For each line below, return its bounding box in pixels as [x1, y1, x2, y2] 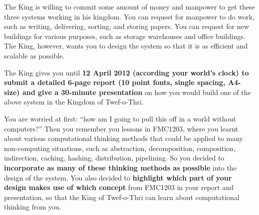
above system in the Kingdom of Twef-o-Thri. [4, 96, 144, 107]
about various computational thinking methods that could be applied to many [4, 133, 243, 143]
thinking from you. [4, 201, 61, 212]
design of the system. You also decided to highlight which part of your [4, 172, 232, 182]
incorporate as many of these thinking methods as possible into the [4, 162, 237, 172]
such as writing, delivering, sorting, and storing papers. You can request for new [4, 21, 249, 31]
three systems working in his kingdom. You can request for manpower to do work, [4, 11, 255, 21]
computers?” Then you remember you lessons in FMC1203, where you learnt [4, 123, 239, 133]
